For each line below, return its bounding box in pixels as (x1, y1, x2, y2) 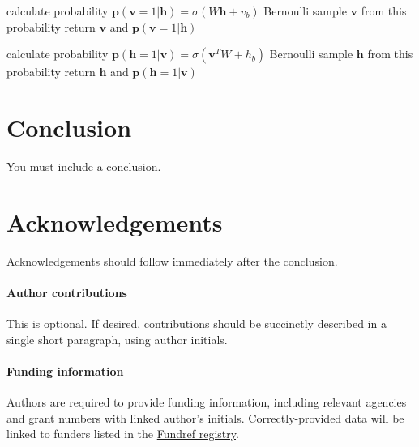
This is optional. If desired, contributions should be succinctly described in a (6, 315, 387, 332)
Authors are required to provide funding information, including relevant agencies (6, 394, 407, 410)
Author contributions (6, 283, 127, 300)
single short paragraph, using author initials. (6, 330, 228, 347)
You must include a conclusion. (6, 157, 161, 174)
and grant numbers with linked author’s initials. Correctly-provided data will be (6, 409, 404, 426)
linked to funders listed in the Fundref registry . (6, 425, 239, 442)
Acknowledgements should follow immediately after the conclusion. (6, 252, 338, 269)
